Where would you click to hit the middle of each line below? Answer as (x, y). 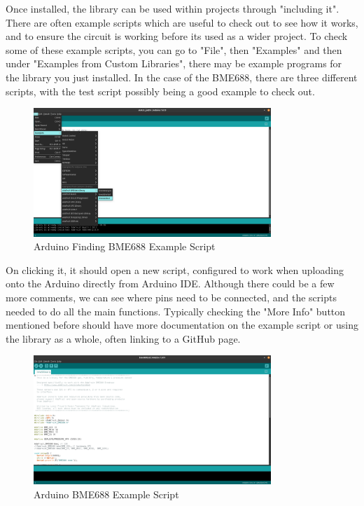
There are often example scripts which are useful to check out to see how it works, (182, 22)
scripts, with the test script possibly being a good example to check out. (160, 91)
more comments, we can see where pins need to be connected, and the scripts (171, 298)
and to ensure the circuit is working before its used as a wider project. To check (177, 36)
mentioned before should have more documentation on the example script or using (182, 325)
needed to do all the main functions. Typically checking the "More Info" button (176, 311)
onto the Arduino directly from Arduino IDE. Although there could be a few (170, 283)
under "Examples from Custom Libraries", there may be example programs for (174, 63)
